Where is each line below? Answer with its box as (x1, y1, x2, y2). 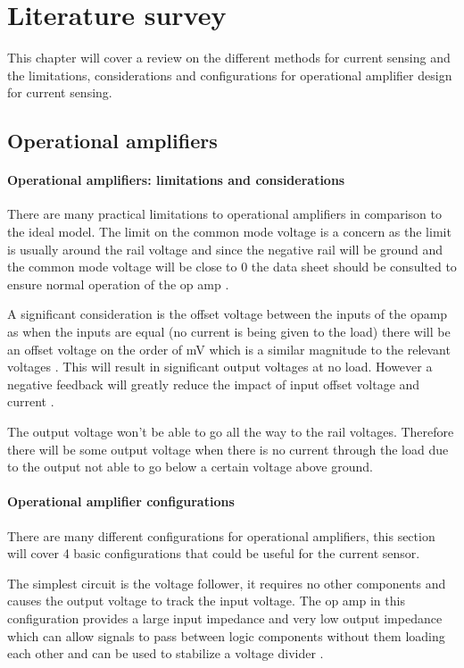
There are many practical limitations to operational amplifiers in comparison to (7, 205, 442, 223)
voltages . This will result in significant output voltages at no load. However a (7, 357, 433, 376)
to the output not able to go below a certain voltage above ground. (7, 457, 373, 476)
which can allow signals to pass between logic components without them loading (7, 626, 445, 645)
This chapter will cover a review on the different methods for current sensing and (7, 48, 451, 67)
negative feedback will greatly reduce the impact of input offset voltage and (7, 374, 420, 393)
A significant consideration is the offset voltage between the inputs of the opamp (7, 305, 448, 323)
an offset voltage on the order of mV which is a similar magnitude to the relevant (7, 339, 451, 358)
